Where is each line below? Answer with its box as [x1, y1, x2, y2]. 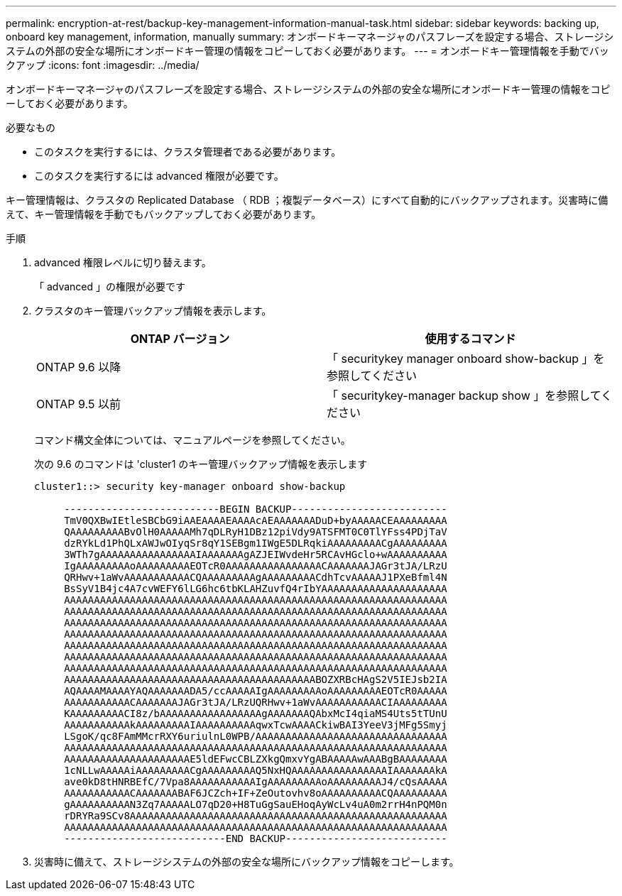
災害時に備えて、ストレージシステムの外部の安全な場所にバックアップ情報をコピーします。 [34, 856, 459, 868]
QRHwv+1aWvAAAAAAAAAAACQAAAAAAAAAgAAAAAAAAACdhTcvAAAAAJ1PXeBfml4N [64, 572, 447, 583]
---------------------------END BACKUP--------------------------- [64, 833, 447, 844]
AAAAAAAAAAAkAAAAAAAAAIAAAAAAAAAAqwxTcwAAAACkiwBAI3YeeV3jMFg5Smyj [64, 719, 447, 731]
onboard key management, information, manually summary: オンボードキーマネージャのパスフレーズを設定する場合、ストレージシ [6, 31, 614, 43]
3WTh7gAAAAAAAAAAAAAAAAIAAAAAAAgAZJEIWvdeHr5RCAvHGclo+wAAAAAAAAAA [64, 549, 447, 560]
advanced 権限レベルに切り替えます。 [34, 256, 212, 268]
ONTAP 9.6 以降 [36, 360, 121, 374]
